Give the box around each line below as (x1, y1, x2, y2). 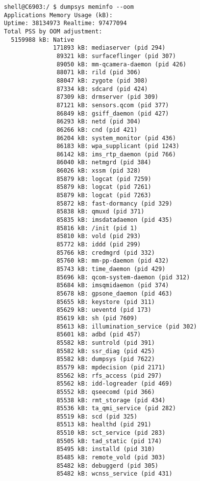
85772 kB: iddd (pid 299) (56, 241, 141, 248)
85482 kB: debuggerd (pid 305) (56, 462, 158, 469)
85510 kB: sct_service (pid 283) (56, 429, 166, 437)
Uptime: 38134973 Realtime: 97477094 (4, 20, 127, 27)
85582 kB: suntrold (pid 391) (56, 339, 155, 346)
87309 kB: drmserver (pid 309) (56, 93, 158, 101)
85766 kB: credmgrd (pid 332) (56, 249, 155, 256)
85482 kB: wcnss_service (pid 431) (56, 470, 173, 478)
